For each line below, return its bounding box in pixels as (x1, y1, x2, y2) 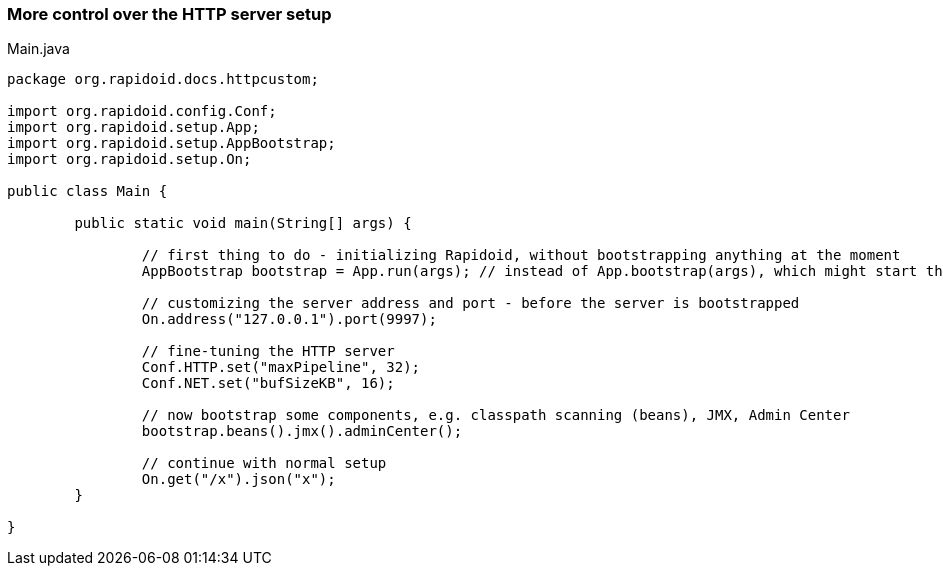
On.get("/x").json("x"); (141, 471, 336, 488)
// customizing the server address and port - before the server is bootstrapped (141, 295, 800, 312)
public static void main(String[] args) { (74, 215, 412, 232)
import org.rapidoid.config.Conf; (7, 103, 277, 120)
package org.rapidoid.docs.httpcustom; (7, 71, 319, 88)
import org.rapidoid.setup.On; (7, 151, 252, 168)
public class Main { (7, 183, 168, 200)
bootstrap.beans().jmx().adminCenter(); (141, 423, 463, 440)
